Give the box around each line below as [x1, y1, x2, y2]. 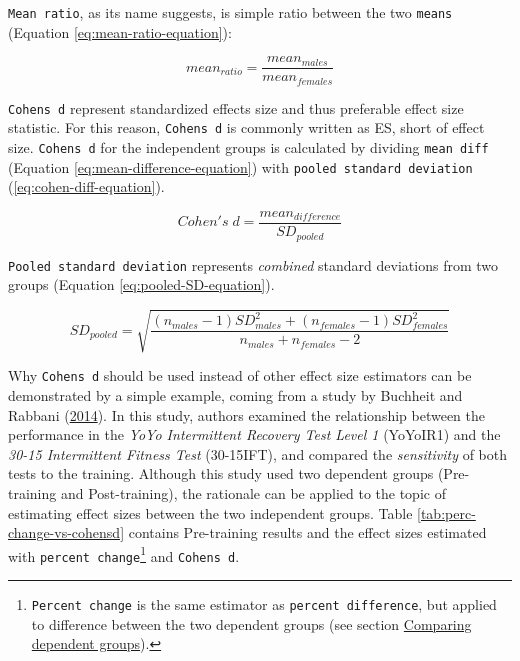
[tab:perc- [417, 502, 476, 523]
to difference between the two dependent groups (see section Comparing [31, 613, 472, 634]
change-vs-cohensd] [8, 522, 125, 543]
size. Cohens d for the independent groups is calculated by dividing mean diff [8, 137, 489, 158]
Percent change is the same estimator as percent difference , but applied [31, 594, 497, 615]
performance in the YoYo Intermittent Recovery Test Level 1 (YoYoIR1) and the [8, 424, 501, 445]
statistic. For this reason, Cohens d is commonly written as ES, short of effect [8, 117, 485, 138]
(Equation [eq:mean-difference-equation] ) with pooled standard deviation [8, 156, 473, 177]
